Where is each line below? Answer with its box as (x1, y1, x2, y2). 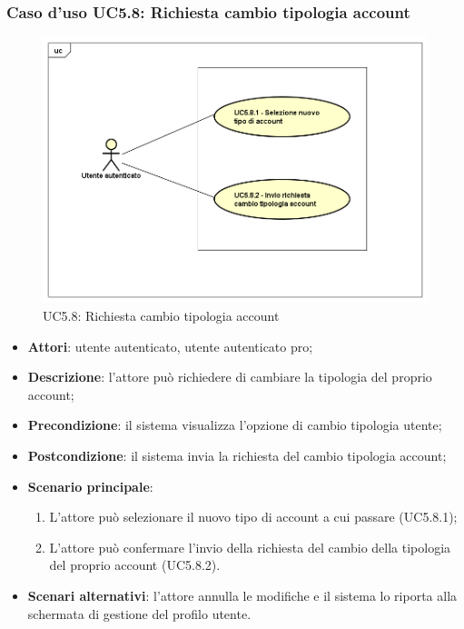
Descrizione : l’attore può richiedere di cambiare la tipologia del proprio (27, 367, 432, 386)
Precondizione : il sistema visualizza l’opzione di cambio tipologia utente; (27, 415, 442, 434)
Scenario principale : (27, 476, 153, 495)
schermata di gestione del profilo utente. (27, 604, 252, 623)
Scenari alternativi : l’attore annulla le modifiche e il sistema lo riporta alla (27, 585, 458, 604)
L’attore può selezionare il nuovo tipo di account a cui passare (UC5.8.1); (49, 507, 458, 526)
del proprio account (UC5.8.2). (49, 555, 221, 574)
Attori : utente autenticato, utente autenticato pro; (27, 336, 313, 355)
